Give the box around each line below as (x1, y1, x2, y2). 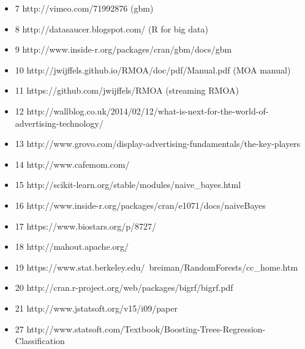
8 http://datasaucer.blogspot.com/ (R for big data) (15, 22, 208, 35)
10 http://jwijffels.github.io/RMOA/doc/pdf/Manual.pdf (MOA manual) (15, 63, 291, 76)
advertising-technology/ (15, 116, 104, 129)
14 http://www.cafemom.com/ (15, 157, 130, 170)
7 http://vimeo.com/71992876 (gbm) (15, 2, 154, 14)
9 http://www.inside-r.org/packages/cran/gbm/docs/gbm (15, 43, 232, 56)
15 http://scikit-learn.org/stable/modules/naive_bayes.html (15, 178, 241, 191)
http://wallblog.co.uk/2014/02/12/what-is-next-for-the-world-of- (26, 104, 269, 117)
